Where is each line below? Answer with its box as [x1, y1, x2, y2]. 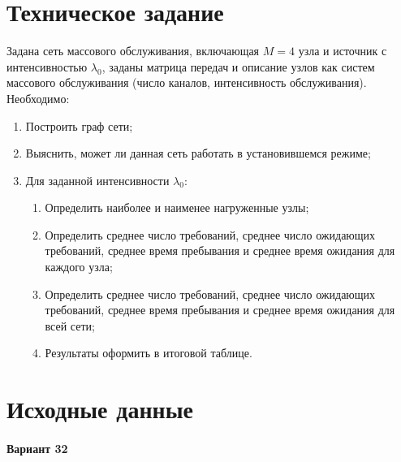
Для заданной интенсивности [25, 171, 170, 188]
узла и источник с [298, 42, 387, 59]
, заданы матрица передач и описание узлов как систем [101, 58, 375, 75]
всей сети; [45, 317, 95, 334]
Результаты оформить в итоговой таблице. [45, 344, 252, 361]
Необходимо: [6, 89, 70, 106]
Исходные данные [6, 392, 193, 425]
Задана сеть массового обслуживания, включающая [6, 42, 260, 59]
